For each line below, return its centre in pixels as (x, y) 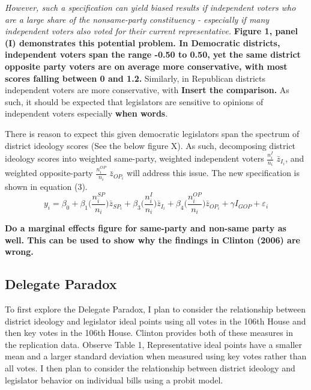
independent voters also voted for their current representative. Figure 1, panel (152, 31)
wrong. (19, 251)
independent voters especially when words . (86, 113)
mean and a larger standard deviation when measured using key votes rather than (156, 356)
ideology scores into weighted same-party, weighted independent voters (134, 158)
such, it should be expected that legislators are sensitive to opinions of (134, 101)
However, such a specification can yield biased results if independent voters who (150, 7)
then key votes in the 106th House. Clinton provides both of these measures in (149, 333)
